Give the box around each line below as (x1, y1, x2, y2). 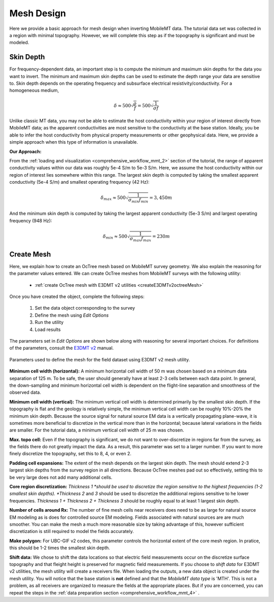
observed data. (9, 389, 42, 395)
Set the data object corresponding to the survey (35, 305, 135, 311)
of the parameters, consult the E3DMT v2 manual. (9, 345, 114, 351)
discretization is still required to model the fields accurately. (9, 528, 134, 534)
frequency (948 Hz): (9, 217, 52, 223)
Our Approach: (9, 148, 42, 154)
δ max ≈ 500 (100, 194, 126, 202)
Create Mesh (9, 250, 51, 258)
